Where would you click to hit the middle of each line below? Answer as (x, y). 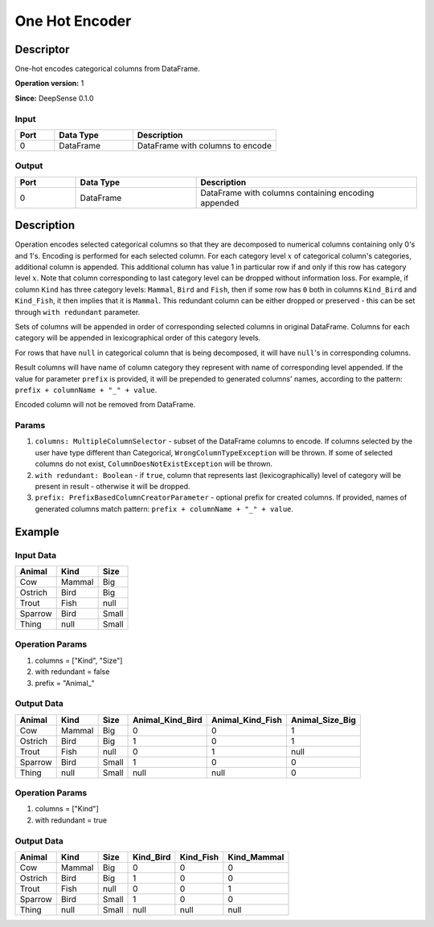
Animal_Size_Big (323, 720)
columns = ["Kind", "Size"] (79, 660)
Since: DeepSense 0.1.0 (54, 98)
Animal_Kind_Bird (168, 720)
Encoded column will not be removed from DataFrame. (105, 405)
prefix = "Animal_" (65, 683)
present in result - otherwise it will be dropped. (113, 487)
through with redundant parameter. (78, 312)
